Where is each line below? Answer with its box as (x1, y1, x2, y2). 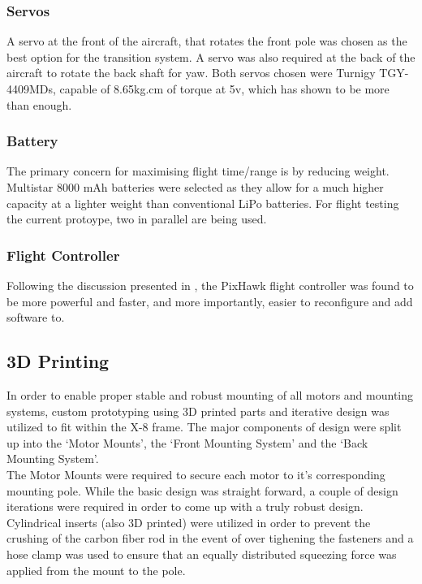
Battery (6, 131, 58, 151)
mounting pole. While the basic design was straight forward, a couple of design (6, 482, 398, 499)
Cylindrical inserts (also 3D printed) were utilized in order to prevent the (6, 513, 371, 530)
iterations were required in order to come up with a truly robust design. (6, 498, 364, 515)
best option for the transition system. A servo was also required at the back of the (6, 48, 416, 65)
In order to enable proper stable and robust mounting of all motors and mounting (6, 386, 414, 403)
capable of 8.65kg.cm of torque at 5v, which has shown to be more (59, 80, 390, 97)
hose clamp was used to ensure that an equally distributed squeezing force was (6, 545, 397, 562)
